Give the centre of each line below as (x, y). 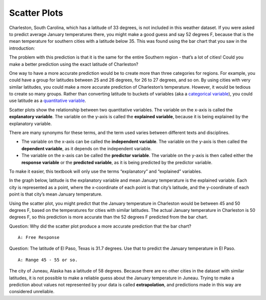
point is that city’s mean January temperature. (56, 194)
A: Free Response (39, 237)
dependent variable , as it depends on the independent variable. (87, 148)
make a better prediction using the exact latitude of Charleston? (74, 64)
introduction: (22, 48)
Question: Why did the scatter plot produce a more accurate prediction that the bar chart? (100, 226)
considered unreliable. (32, 292)
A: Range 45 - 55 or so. (48, 260)
